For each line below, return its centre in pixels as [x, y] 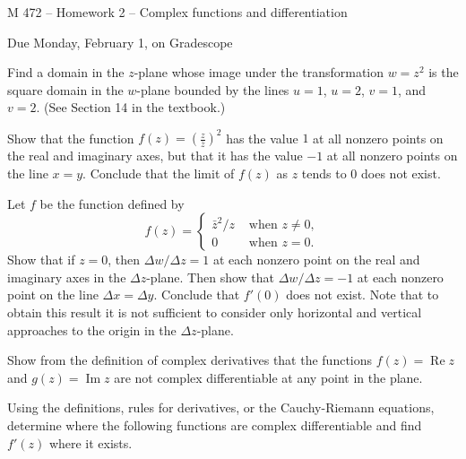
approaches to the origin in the [92, 329]
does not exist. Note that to [362, 294]
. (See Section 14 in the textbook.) [131, 107]
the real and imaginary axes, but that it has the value [155, 156]
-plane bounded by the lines [213, 89]
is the [444, 72]
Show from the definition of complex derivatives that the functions [190, 360]
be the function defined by [112, 203]
